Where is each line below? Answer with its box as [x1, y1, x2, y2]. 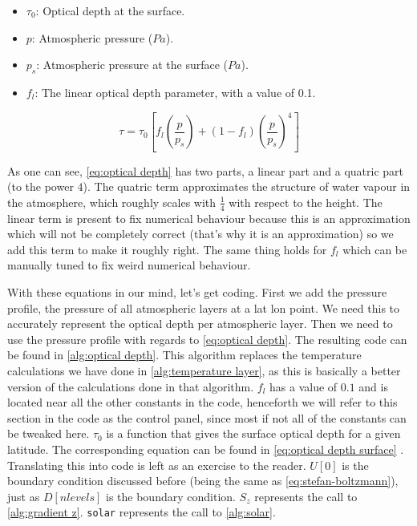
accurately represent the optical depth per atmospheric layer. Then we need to [7, 315, 393, 332]
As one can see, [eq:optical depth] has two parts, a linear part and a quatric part [7, 162, 404, 179]
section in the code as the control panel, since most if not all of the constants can [7, 409, 407, 426]
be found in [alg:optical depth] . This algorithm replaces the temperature [7, 346, 362, 363]
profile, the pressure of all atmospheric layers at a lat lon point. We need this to [7, 299, 400, 316]
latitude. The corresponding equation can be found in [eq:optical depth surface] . [7, 440, 404, 457]
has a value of [269, 378, 338, 394]
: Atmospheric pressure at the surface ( [36, 56, 229, 73]
